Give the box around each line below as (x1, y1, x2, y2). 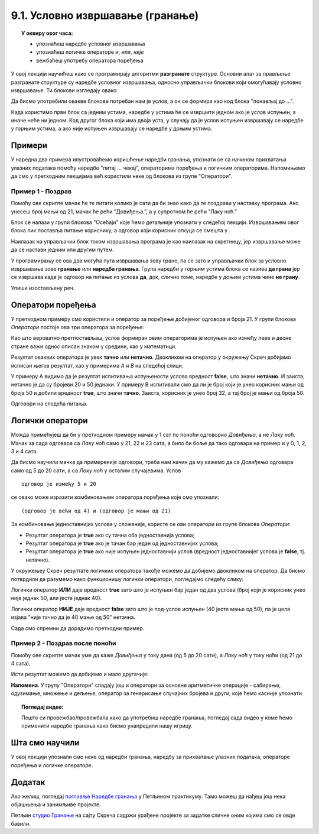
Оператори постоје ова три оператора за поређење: (11, 324, 145, 331)
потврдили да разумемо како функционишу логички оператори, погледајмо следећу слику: (11, 575, 244, 582)
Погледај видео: (21, 703, 64, 710)
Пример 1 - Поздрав (11, 187, 72, 195)
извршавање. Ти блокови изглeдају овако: (11, 86, 118, 94)
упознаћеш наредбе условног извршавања (36, 40, 145, 47)
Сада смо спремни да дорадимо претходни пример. (11, 624, 145, 632)
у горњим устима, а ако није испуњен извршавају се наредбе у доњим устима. (11, 125, 213, 132)
